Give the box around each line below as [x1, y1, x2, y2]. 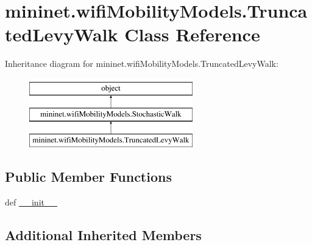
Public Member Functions [5, 167, 172, 186]
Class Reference [124, 22, 260, 47]
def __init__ [5, 196, 57, 209]
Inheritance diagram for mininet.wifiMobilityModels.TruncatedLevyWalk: [5, 57, 278, 70]
